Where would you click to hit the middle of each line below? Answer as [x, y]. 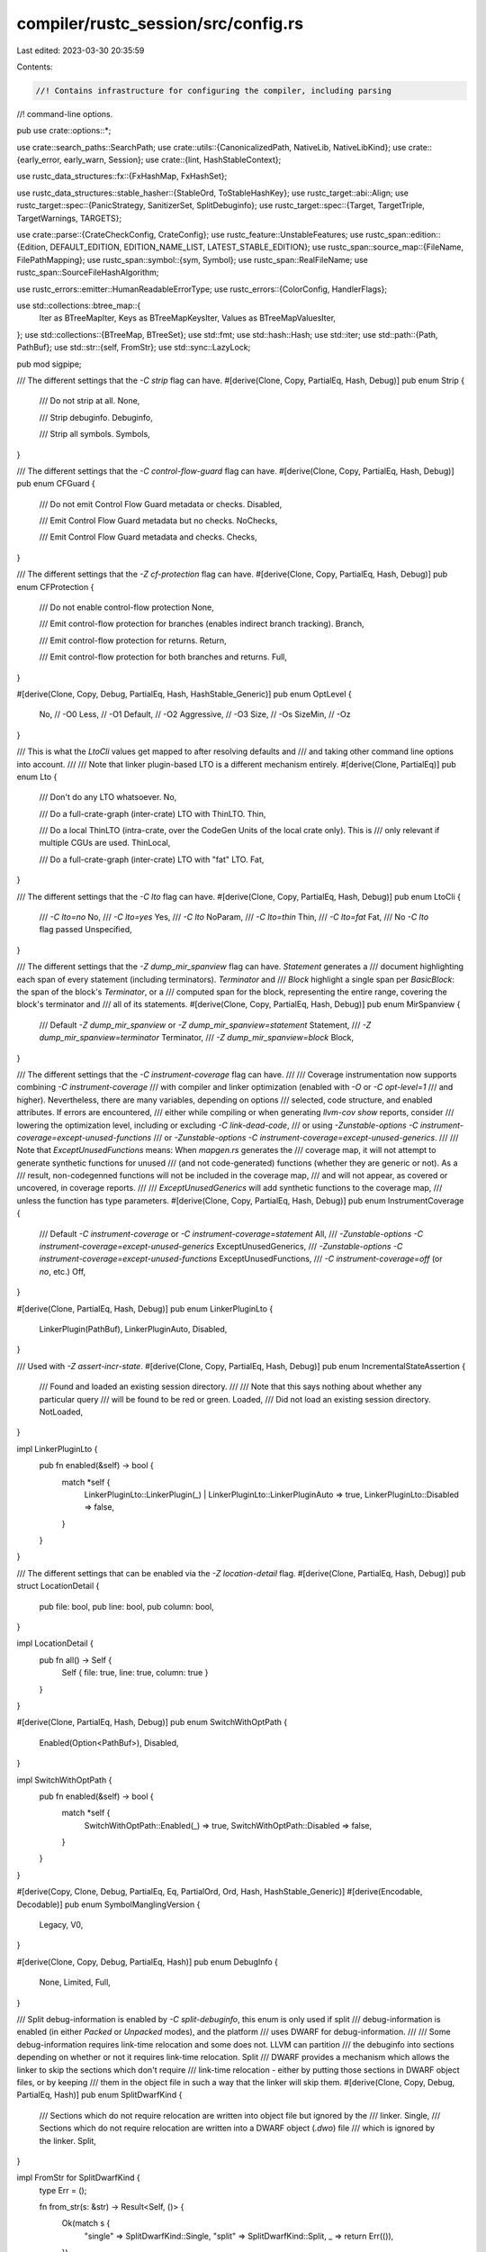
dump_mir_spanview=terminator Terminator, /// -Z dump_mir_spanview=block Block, [197, 1038]
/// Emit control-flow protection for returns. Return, [133, 640]
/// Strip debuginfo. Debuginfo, [96, 417]
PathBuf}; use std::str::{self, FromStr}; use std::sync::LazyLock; [134, 348]
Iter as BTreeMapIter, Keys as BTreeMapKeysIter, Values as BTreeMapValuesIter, [188, 318]
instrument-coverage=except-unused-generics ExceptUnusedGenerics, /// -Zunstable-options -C [221, 1247]
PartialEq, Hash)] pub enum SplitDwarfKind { [99, 2095]
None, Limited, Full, [75, 1983]
